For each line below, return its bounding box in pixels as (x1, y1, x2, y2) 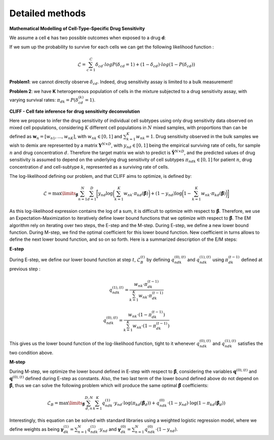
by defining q (146, 257, 175, 263)
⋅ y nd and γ (98, 426, 121, 433)
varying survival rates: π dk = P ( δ (9, 97, 79, 104)
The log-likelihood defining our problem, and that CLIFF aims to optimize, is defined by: (9, 173, 192, 179)
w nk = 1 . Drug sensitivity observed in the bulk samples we (135, 133, 259, 141)
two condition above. (9, 350, 53, 356)
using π (212, 257, 229, 263)
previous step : (9, 266, 41, 272)
